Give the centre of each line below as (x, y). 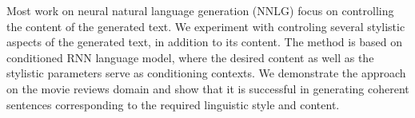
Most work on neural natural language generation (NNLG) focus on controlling (200, 10)
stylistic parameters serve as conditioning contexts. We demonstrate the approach (206, 73)
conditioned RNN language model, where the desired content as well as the (190, 57)
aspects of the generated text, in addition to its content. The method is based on (205, 42)
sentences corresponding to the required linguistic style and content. (173, 104)
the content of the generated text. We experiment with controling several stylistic (206, 26)
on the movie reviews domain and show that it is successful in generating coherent (208, 88)
